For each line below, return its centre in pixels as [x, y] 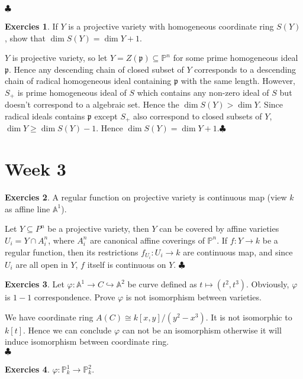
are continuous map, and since [238, 252]
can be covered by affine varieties [219, 229]
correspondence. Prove [75, 297]
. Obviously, [268, 284]
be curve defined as [162, 284]
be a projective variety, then [98, 229]
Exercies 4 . [27, 369]
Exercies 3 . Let [35, 284]
